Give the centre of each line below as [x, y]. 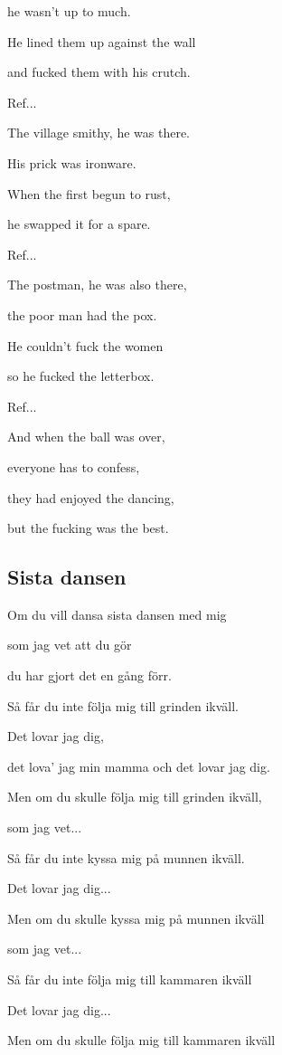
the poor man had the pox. [82, 314]
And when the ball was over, [86, 437]
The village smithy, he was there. [99, 133]
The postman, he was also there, [97, 285]
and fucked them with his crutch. [99, 72]
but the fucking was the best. [88, 528]
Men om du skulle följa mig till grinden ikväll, [135, 797]
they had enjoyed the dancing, [91, 497]
